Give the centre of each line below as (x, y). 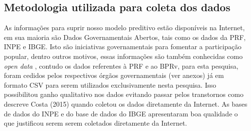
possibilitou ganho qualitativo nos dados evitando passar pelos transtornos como (124, 94)
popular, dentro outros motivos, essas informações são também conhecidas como (123, 56)
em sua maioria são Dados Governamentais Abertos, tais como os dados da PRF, (125, 37)
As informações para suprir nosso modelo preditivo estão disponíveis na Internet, (125, 28)
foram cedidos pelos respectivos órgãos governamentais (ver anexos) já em (114, 75)
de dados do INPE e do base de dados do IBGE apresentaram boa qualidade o (121, 113)
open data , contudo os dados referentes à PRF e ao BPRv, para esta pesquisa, (121, 65)
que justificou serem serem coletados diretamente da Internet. (96, 123)
